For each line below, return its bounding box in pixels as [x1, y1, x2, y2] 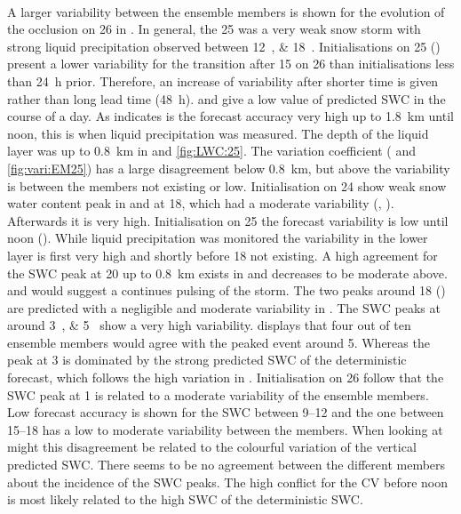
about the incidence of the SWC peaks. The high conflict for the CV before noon [7, 472, 449, 491]
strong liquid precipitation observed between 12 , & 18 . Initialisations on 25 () [7, 36, 441, 55]
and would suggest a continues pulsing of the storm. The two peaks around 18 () [7, 281, 446, 300]
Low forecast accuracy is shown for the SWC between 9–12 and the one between [7, 403, 444, 422]
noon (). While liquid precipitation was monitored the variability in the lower [7, 229, 428, 247]
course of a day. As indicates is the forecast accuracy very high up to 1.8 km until [7, 107, 454, 125]
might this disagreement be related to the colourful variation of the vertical [7, 438, 417, 456]
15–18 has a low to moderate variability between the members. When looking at [7, 420, 443, 438]
